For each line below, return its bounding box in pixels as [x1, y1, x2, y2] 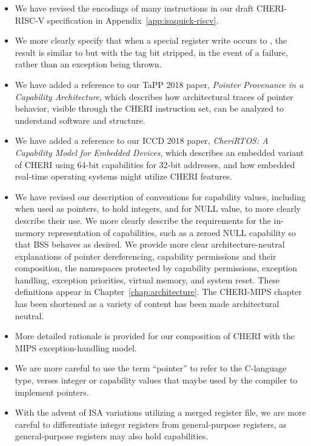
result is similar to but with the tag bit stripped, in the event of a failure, [15, 46, 288, 58]
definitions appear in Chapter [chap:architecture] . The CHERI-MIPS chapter [15, 285, 302, 298]
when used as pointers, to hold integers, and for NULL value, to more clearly [15, 202, 301, 215]
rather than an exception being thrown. [15, 58, 162, 70]
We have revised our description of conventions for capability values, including [15, 190, 306, 203]
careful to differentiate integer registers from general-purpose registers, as [15, 417, 287, 430]
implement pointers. [15, 385, 89, 398]
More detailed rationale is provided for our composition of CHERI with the [15, 329, 295, 342]
